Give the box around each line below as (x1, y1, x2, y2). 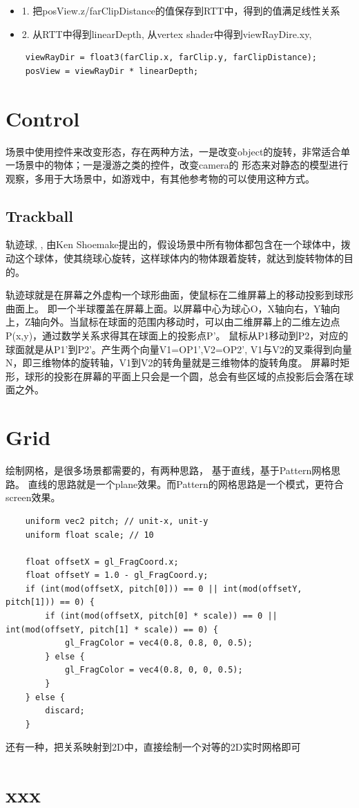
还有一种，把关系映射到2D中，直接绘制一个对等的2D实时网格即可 (6, 740, 301, 754)
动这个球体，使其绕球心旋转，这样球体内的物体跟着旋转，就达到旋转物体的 (6, 251, 344, 265)
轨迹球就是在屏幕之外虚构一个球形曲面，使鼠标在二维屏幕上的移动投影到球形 (6, 288, 353, 302)
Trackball (6, 205, 73, 226)
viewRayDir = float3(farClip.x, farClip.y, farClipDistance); (25, 53, 318, 63)
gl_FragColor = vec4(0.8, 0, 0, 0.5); (64, 665, 243, 675)
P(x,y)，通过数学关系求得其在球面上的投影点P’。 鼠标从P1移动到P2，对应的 (6, 328, 349, 343)
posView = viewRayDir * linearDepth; (25, 66, 199, 76)
